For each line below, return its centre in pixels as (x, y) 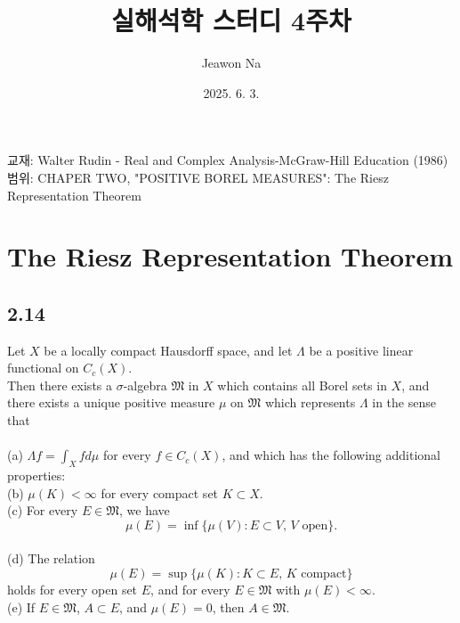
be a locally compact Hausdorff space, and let (168, 350)
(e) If (21, 607)
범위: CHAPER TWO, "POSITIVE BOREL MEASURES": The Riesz (198, 177)
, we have (145, 510)
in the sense (404, 402)
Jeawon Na (231, 63)
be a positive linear (361, 350)
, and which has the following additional (331, 455)
